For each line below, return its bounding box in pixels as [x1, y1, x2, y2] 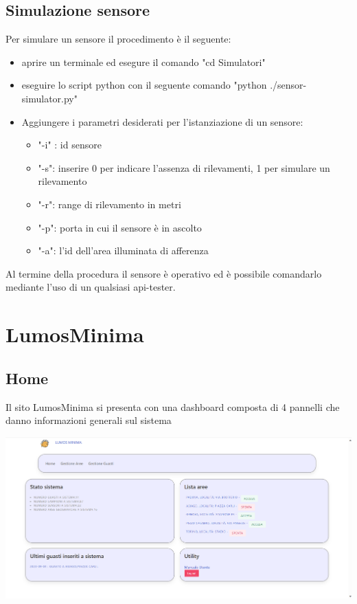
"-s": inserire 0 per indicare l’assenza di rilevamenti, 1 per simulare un [38, 160, 330, 175]
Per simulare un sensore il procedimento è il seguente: [5, 32, 231, 46]
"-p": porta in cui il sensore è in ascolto [38, 220, 202, 234]
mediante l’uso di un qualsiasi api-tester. [5, 280, 176, 294]
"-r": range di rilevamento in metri [38, 197, 181, 211]
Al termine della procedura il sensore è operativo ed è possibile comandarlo [5, 266, 322, 280]
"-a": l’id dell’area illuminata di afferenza [38, 243, 209, 258]
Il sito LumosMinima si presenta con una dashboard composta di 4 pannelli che [5, 399, 340, 414]
